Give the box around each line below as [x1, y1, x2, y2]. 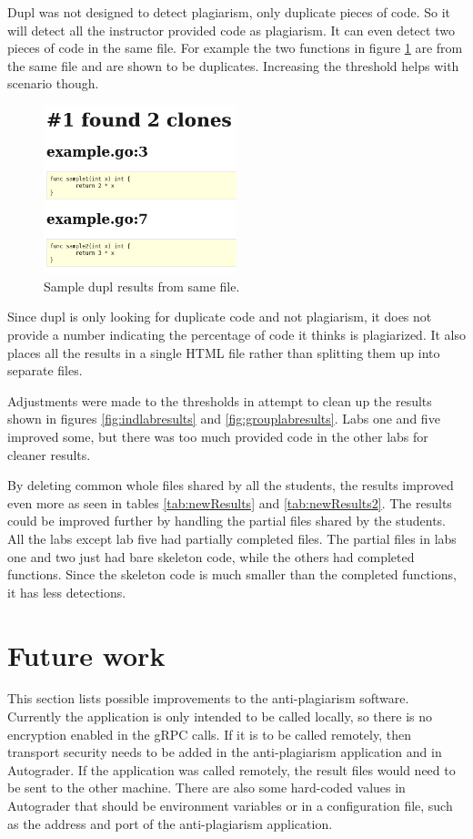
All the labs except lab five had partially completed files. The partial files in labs [7, 528, 457, 547]
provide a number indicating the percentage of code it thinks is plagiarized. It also [7, 325, 467, 344]
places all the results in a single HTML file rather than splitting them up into [7, 343, 440, 362]
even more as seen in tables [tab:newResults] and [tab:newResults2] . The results [7, 493, 452, 512]
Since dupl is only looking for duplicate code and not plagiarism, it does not [7, 307, 432, 326]
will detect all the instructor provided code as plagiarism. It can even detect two [7, 20, 455, 39]
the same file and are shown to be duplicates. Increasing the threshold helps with [7, 56, 459, 75]
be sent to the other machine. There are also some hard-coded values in [7, 778, 406, 797]
